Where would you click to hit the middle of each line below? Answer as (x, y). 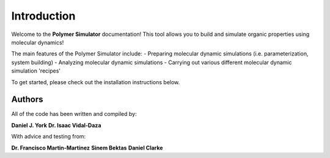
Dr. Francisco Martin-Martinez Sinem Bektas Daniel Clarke (87, 148)
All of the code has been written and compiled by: (74, 114)
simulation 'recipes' (36, 71)
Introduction (43, 16)
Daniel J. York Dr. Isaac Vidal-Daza (56, 125)
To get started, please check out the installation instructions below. (96, 82)
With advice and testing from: (49, 137)
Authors (27, 100)
